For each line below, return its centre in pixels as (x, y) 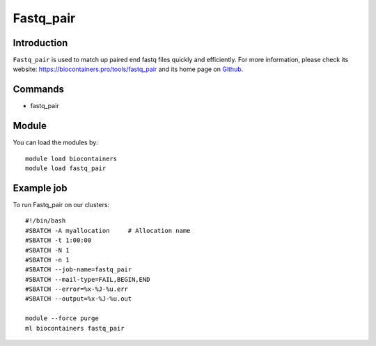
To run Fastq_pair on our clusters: (61, 204)
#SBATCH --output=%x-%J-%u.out (79, 299)
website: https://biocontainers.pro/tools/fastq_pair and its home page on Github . (128, 69)
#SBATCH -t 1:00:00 (58, 240)
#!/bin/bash (46, 221)
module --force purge (62, 318)
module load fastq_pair (66, 168)
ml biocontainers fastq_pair (75, 328)
